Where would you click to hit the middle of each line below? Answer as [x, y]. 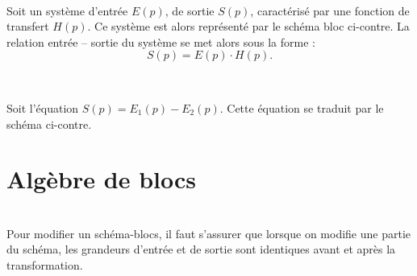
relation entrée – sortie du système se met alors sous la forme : [161, 41]
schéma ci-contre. [49, 124]
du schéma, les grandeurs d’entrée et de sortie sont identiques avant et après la [201, 249]
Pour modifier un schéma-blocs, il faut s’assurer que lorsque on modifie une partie [209, 233]
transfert [28, 26]
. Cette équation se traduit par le [302, 107]
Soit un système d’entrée [67, 10]
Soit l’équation [43, 107]
